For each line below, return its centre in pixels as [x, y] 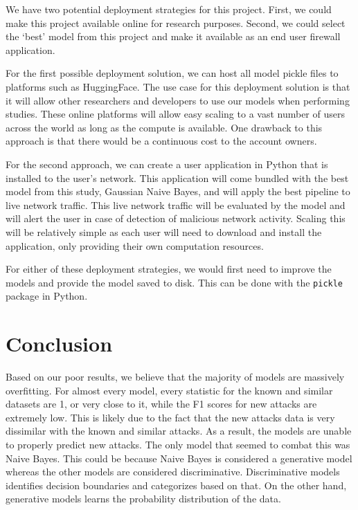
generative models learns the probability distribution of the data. [143, 499]
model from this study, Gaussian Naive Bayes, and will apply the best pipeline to [178, 191]
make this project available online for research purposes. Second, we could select [176, 22]
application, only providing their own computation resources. [135, 245]
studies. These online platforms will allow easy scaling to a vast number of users [175, 114]
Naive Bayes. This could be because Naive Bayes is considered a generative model [179, 458]
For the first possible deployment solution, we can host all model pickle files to [172, 73]
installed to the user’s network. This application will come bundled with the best [177, 177]
